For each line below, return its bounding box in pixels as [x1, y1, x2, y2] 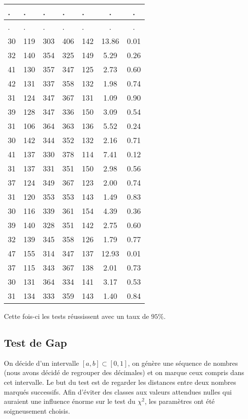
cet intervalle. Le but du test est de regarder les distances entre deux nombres [4, 377, 236, 387]
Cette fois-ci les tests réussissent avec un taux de [4, 311, 149, 321]
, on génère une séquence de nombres [128, 357, 238, 368]
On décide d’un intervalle [4, 357, 79, 368]
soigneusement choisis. [4, 405, 70, 416]
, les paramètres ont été [144, 396, 215, 406]
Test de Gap [4, 335, 67, 350]
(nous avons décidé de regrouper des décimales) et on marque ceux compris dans [4, 367, 244, 377]
